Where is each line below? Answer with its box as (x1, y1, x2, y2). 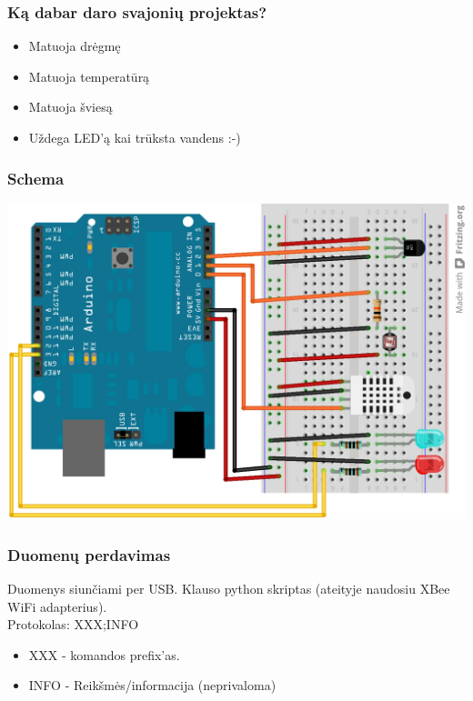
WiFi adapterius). (7, 596, 107, 616)
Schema (7, 166, 65, 189)
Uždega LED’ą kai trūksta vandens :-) (28, 128, 241, 146)
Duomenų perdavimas (7, 543, 171, 566)
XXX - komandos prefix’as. (28, 645, 180, 664)
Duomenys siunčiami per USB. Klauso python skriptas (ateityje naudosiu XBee (7, 579, 450, 598)
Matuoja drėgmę (28, 36, 121, 55)
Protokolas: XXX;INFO (7, 615, 139, 634)
